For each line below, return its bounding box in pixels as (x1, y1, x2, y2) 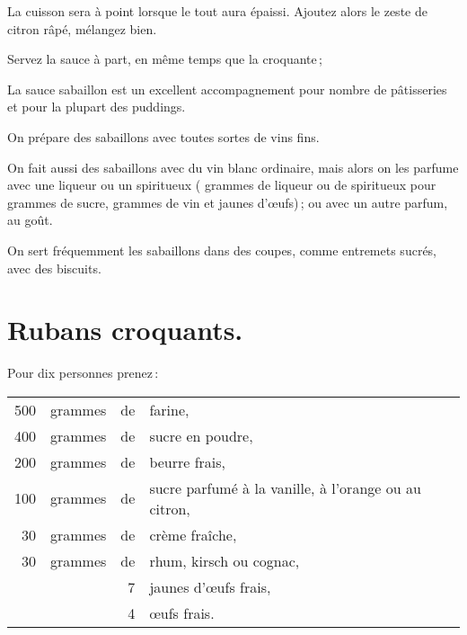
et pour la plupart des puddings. (7, 97, 186, 116)
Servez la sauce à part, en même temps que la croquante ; (7, 49, 322, 68)
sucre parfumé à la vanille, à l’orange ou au (149, 477, 421, 498)
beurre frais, (149, 451, 226, 472)
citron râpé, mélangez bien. (7, 19, 157, 38)
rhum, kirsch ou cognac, (149, 550, 300, 571)
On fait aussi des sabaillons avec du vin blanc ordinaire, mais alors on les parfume (7, 157, 459, 176)
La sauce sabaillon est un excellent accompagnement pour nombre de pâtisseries (7, 79, 447, 98)
